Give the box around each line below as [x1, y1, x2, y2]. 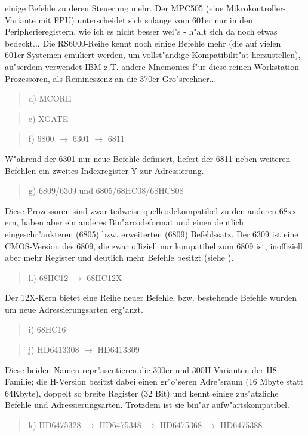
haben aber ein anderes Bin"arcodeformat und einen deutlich [21, 216, 244, 228]
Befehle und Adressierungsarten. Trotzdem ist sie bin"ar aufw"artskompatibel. [5, 398, 289, 411]
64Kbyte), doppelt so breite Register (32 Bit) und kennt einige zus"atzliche [5, 386, 279, 399]
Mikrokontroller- [226, 2, 287, 14]
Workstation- [254, 60, 302, 72]
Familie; [5, 375, 34, 388]
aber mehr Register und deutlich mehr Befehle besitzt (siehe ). [5, 251, 234, 264]
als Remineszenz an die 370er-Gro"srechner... [53, 72, 217, 84]
